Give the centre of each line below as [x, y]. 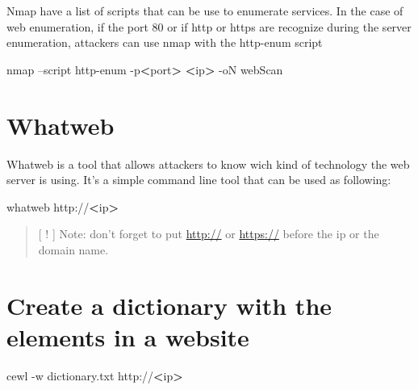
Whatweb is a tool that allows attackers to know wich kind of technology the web [208, 164]
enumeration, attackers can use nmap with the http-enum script [165, 42]
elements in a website [128, 336]
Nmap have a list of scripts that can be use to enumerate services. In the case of [205, 10]
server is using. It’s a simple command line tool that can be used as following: [199, 180]
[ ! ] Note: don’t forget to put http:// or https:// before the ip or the [209, 234]
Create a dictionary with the [169, 305]
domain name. [73, 249]
